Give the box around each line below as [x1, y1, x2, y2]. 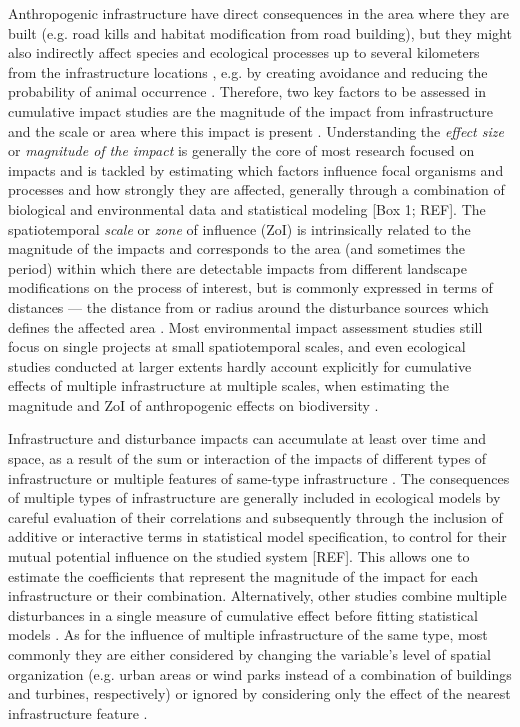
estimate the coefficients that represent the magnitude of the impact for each [8, 565, 479, 586]
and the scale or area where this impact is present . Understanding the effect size [8, 120, 504, 141]
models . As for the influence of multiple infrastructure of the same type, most [8, 624, 488, 645]
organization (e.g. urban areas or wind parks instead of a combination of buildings [8, 663, 512, 684]
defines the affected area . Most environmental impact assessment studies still [8, 316, 483, 337]
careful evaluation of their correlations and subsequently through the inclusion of [8, 506, 503, 527]
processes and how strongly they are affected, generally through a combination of [8, 179, 505, 200]
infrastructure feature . [8, 702, 148, 723]
